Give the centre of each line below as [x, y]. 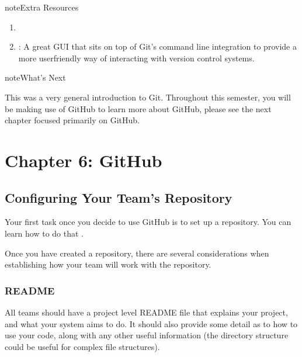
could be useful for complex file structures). [82, 346]
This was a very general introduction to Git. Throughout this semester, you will [148, 97]
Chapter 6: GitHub [84, 160]
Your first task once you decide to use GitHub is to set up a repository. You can [148, 222]
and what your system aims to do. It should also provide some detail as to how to [151, 323]
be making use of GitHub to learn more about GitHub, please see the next [138, 108]
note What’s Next [35, 77]
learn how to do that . [44, 233]
